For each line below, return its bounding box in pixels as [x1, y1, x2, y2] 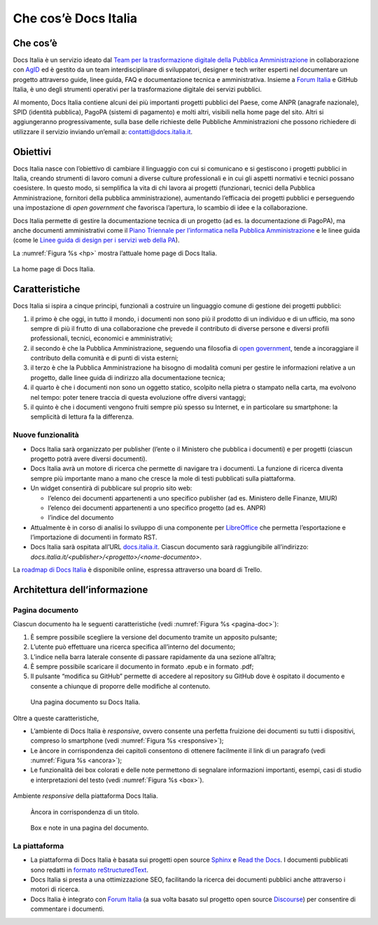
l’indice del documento [48, 513, 114, 522]
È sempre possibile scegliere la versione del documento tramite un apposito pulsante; [30, 633, 278, 641]
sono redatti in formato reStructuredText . [30, 865, 148, 874]
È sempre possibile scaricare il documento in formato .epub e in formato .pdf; [30, 662, 254, 670]
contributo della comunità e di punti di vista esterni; [30, 354, 178, 363]
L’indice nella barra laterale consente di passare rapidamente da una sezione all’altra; [30, 652, 276, 661]
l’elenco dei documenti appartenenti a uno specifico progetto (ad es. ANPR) [48, 504, 266, 512]
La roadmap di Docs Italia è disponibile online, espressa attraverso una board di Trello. [13, 565, 262, 574]
